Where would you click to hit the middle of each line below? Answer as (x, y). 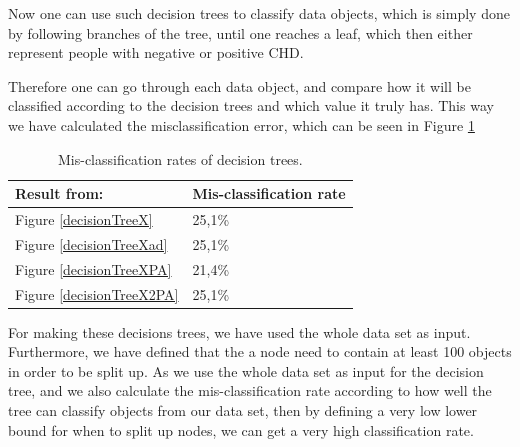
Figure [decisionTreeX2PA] (97, 293)
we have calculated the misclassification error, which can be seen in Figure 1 (241, 124)
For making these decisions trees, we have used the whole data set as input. (239, 331)
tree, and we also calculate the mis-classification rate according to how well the (250, 390)
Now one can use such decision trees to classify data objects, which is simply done (259, 13)
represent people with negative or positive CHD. (156, 52)
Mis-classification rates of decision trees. (180, 158)
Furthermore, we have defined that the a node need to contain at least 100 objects (260, 351)
